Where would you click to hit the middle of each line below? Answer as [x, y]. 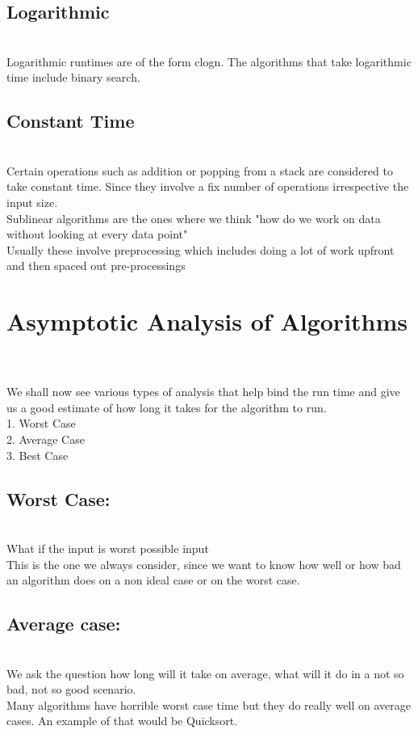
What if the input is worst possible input [108, 548]
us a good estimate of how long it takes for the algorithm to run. [167, 407]
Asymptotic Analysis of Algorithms [207, 321]
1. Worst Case [41, 423]
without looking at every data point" [97, 234]
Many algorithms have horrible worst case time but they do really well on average [209, 704]
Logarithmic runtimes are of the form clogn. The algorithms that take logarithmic [209, 61]
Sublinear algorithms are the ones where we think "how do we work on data [194, 218]
